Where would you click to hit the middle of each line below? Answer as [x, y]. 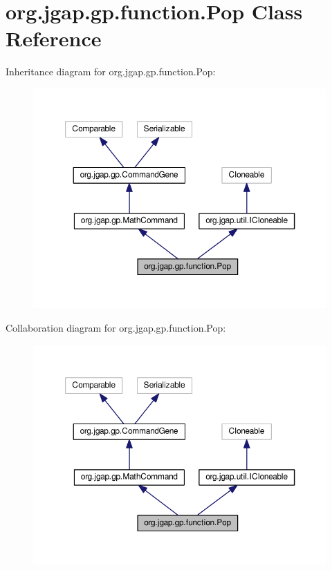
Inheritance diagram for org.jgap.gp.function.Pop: [111, 72]
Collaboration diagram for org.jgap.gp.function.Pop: [116, 328]
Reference [54, 38]
